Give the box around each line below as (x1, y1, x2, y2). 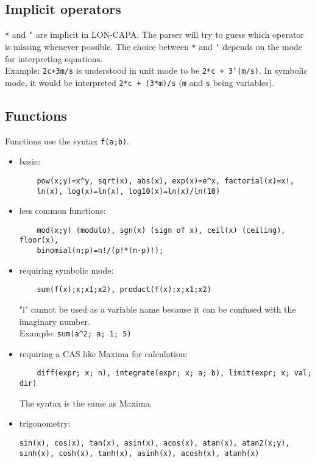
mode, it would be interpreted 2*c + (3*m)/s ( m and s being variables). (5, 76, 275, 88)
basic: (19, 155, 41, 168)
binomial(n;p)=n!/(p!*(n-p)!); (37, 246, 164, 255)
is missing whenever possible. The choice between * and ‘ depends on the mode (5, 40, 303, 52)
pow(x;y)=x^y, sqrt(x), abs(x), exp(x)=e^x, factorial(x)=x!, (37, 176, 294, 185)
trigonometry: (19, 417, 71, 430)
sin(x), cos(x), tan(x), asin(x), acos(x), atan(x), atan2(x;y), (19, 438, 290, 447)
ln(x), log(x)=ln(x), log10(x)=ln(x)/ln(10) (37, 187, 221, 196)
